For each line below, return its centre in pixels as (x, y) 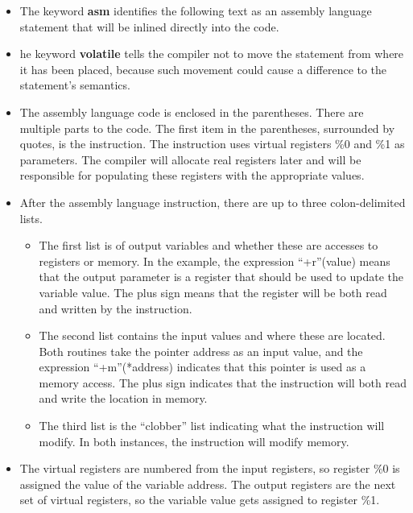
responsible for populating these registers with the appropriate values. (192, 175)
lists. (31, 218)
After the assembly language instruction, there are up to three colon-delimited (213, 202)
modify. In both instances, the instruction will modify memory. (194, 441)
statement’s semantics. (75, 85)
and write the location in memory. (123, 398)
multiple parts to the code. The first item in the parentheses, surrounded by (207, 128)
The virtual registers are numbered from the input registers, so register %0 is (210, 468)
